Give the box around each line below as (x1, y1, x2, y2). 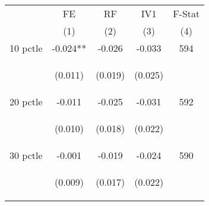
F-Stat (173, 7, 200, 20)
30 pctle (9, 148, 43, 162)
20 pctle (9, 95, 43, 108)
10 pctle (9, 41, 43, 55)
